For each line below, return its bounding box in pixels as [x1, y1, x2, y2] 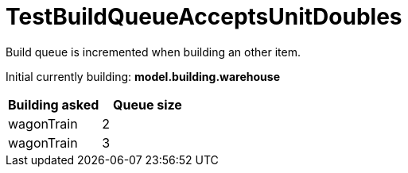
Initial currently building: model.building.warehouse [6, 69, 280, 83]
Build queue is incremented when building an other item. [6, 44, 301, 59]
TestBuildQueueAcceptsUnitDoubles [6, 3, 402, 30]
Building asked [8, 96, 99, 113]
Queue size [113, 96, 182, 113]
